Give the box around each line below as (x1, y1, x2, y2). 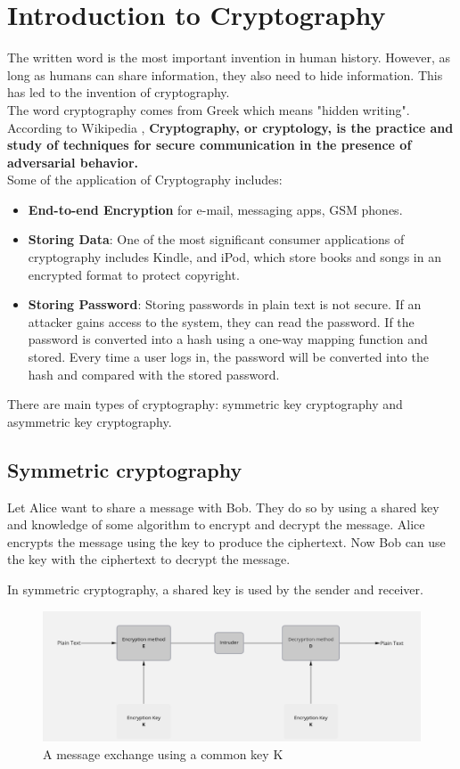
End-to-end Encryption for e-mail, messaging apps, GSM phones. (28, 200, 403, 218)
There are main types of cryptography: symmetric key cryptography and (7, 395, 403, 413)
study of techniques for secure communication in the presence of (7, 135, 412, 154)
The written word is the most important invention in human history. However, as (7, 48, 451, 67)
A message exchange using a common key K (43, 744, 283, 763)
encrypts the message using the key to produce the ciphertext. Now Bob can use (7, 532, 446, 551)
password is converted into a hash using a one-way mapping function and (28, 330, 428, 348)
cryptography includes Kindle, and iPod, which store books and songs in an (28, 248, 441, 266)
